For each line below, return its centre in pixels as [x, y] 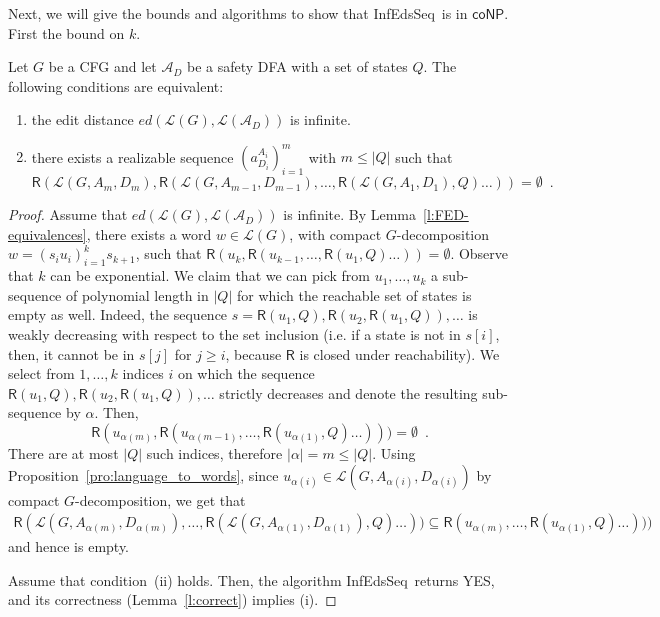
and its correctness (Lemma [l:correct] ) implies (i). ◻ [172, 599]
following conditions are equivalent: [116, 85]
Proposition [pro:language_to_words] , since [143, 474]
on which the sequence [246, 373]
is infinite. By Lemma [350, 214]
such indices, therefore [214, 453]
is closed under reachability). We [399, 353]
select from [41, 373]
